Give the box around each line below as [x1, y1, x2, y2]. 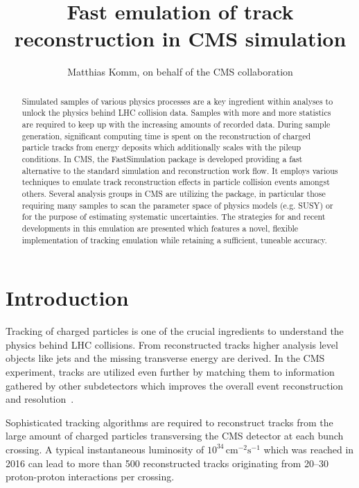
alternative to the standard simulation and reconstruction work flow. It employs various [21, 164, 338, 176]
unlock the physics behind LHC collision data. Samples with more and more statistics [21, 107, 331, 119]
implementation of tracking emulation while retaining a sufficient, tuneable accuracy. [21, 234, 327, 245]
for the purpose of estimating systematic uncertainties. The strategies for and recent [21, 211, 326, 223]
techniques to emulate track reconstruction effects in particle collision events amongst [21, 176, 330, 188]
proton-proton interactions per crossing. [6, 469, 175, 484]
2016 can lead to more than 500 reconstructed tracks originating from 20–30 [6, 455, 329, 470]
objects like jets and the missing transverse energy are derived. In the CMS [6, 351, 325, 365]
